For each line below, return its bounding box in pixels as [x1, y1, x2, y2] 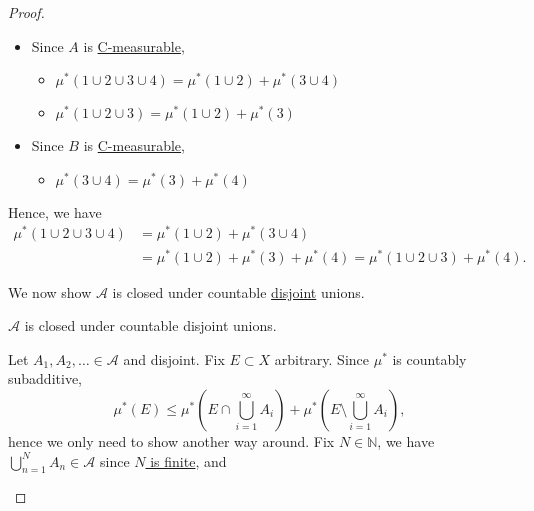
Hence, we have [8, 201, 102, 222]
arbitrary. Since [274, 348, 370, 369]
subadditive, [8, 368, 82, 389]
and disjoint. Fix [123, 348, 225, 369]
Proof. [8, 2, 45, 22]
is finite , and [150, 450, 227, 471]
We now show [8, 281, 92, 302]
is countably [392, 348, 467, 369]
